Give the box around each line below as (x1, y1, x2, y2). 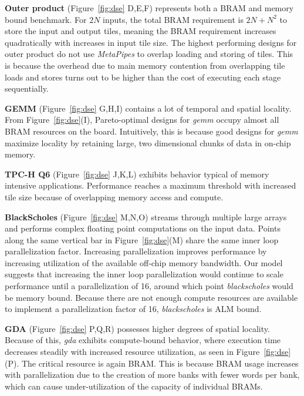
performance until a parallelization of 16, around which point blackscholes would (5, 280, 293, 292)
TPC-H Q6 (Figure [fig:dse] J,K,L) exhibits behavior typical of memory (5, 167, 269, 180)
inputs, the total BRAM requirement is (103, 13, 244, 25)
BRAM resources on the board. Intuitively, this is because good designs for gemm (5, 125, 298, 137)
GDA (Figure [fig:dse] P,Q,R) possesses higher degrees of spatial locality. (5, 322, 270, 334)
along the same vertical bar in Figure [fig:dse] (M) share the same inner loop (5, 233, 279, 246)
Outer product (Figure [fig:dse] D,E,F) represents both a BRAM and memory (5, 2, 294, 14)
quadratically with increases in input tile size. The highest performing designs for (5, 36, 297, 48)
